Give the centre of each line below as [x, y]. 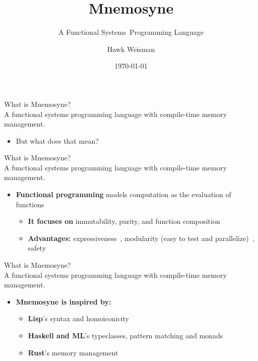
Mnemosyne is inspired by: [63, 301]
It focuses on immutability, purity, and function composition [124, 221]
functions [30, 204]
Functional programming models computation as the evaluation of [123, 194]
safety [37, 248]
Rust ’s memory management [73, 352]
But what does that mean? [57, 140]
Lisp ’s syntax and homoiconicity [78, 318]
